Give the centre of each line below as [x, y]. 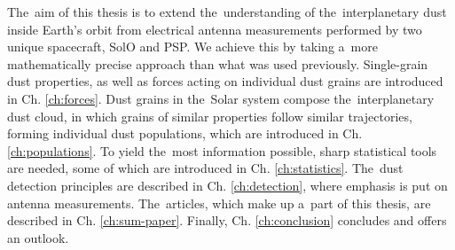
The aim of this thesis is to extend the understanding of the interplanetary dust [227, 12]
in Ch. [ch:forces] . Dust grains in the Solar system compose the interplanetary [221, 98]
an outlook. [38, 237]
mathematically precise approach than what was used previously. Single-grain [218, 63]
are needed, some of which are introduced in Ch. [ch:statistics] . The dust [205, 168]
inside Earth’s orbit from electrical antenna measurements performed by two [215, 29]
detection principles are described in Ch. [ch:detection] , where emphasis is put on [227, 185]
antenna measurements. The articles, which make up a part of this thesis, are [219, 203]
